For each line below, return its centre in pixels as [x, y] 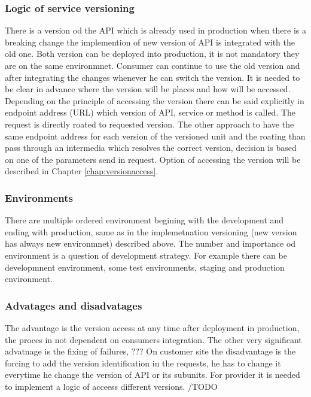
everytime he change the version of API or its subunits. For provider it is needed [153, 375]
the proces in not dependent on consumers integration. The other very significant [153, 339]
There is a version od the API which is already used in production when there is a [155, 30]
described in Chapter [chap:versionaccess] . [82, 171]
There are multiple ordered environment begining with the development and [144, 220]
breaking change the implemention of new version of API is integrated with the [150, 42]
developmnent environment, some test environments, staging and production [145, 267]
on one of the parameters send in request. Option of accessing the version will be [153, 159]
